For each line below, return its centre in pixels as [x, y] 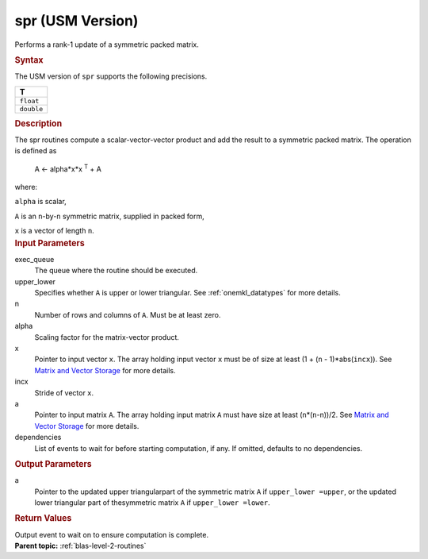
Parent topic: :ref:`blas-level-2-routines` [80, 546]
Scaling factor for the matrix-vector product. [107, 337]
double [31, 108]
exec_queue [34, 259]
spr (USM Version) [76, 21]
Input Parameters [50, 243]
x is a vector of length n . [54, 231]
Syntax [29, 60]
